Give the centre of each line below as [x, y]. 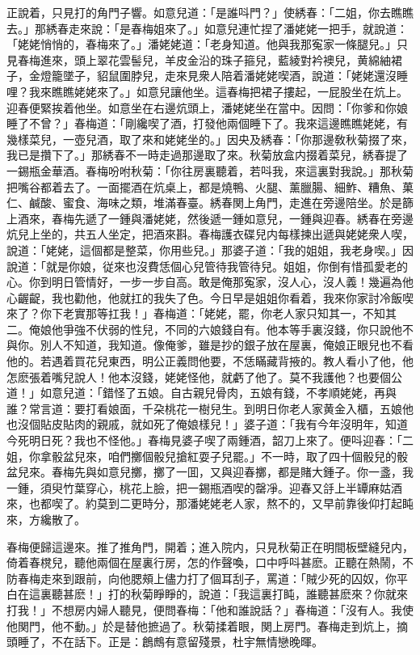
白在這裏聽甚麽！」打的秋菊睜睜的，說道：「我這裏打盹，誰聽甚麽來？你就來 [207, 594]
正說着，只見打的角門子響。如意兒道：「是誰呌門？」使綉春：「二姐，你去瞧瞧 [210, 12]
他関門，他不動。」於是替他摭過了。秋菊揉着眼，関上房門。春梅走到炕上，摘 [207, 625]
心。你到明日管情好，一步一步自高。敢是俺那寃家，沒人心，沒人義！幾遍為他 [210, 282]
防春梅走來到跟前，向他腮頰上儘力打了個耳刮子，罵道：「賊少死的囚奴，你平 [207, 578]
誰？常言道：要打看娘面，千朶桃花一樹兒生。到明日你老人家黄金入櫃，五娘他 [210, 408]
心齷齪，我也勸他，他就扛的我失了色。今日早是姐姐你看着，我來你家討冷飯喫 [210, 297]
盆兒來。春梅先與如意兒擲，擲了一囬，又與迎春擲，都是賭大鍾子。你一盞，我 [210, 472]
